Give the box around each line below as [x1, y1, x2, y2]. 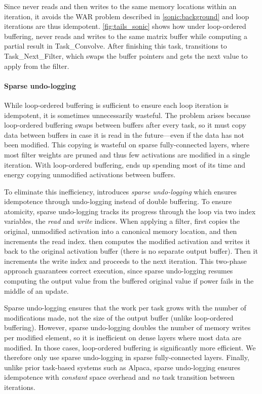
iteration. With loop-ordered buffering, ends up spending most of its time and [4, 159, 246, 170]
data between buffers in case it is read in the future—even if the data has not [4, 129, 245, 140]
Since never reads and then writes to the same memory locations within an [4, 1, 237, 11]
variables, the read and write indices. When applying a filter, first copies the [4, 216, 240, 226]
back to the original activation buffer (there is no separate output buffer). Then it [4, 246, 258, 256]
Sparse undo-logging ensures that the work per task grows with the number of [4, 302, 246, 313]
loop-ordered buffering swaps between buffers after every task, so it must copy [4, 120, 246, 130]
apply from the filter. [4, 60, 69, 71]
